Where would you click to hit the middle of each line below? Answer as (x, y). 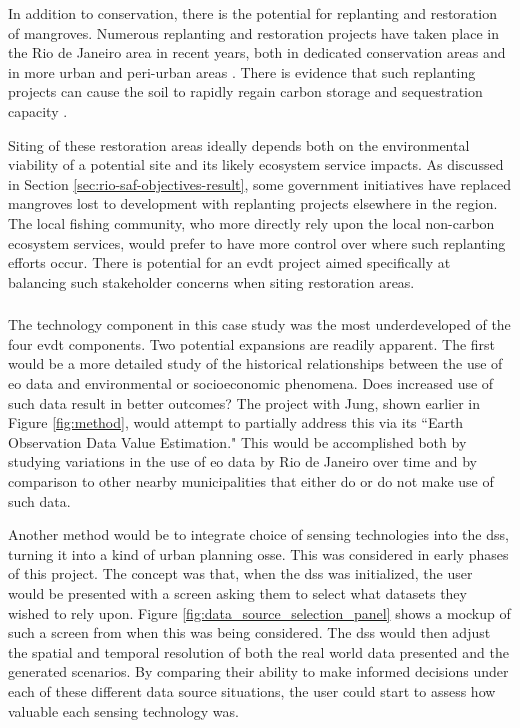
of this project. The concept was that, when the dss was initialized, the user (240, 573)
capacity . (38, 110)
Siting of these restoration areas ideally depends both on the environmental (239, 144)
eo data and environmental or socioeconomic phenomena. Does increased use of (251, 383)
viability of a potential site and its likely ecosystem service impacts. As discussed (256, 164)
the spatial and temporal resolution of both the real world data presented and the (258, 651)
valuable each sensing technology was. (123, 710)
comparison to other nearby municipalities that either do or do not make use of (251, 480)
